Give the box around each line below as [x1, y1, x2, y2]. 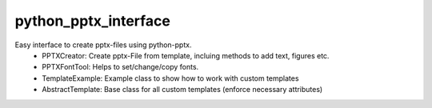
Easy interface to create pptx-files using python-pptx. [14, 40, 192, 50]
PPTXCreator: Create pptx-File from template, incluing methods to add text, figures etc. [42, 50, 330, 60]
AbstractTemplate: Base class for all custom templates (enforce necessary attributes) [42, 85, 323, 94]
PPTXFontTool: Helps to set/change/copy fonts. [42, 62, 199, 72]
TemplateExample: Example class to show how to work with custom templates [42, 73, 299, 83]
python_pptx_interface [14, 12, 171, 30]
